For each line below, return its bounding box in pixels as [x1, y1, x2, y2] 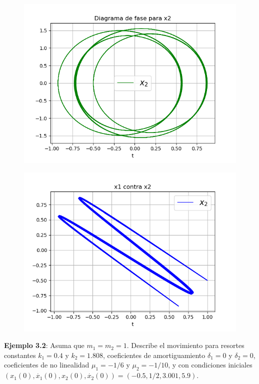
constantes [4, 349, 36, 360]
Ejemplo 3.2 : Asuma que [4, 340, 84, 350]
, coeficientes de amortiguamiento [103, 349, 205, 360]
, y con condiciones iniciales [168, 359, 252, 370]
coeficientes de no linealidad [4, 359, 89, 370]
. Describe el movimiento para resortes [126, 340, 244, 350]
